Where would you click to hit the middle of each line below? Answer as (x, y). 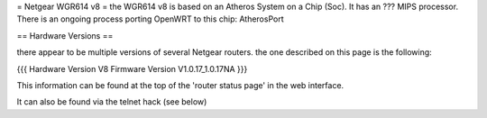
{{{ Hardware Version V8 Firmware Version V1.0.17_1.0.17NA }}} (132, 68)
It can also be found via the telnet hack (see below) (112, 102)
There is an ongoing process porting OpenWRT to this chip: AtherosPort (150, 19)
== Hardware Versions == (65, 35)
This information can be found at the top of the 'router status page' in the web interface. (180, 85)
